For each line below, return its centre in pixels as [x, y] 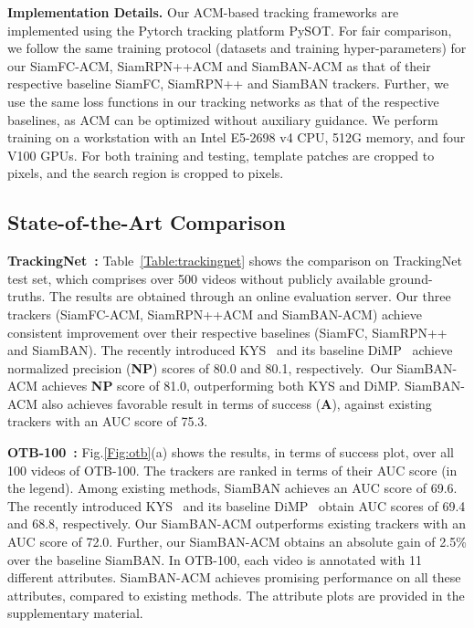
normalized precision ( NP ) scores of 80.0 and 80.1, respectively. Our [200, 367]
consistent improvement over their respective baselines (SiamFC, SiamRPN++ [227, 332]
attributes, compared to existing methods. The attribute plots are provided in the [236, 595]
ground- [411, 278]
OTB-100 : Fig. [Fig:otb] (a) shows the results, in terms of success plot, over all [231, 452]
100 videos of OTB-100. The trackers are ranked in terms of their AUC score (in [232, 470]
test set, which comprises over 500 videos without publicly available [196, 278]
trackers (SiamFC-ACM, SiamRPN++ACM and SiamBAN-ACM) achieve [215, 314]
